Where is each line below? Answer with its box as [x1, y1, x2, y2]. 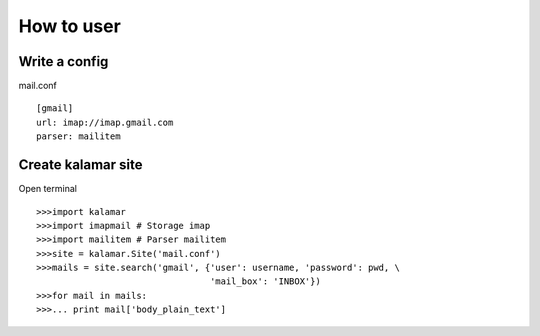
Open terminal [18, 183, 77, 195]
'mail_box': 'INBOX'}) [210, 276, 322, 287]
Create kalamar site [18, 156, 144, 174]
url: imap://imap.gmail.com [36, 116, 174, 128]
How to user [18, 15, 122, 37]
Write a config [18, 53, 109, 70]
